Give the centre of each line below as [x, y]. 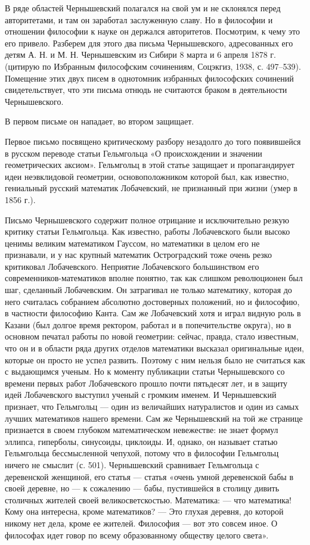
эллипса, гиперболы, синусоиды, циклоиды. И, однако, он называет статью [141, 441]
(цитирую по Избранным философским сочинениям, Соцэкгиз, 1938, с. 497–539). [153, 66]
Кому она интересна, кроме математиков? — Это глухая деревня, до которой [144, 511]
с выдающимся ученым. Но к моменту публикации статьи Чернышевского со [145, 371]
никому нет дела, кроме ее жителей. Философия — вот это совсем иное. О [141, 523]
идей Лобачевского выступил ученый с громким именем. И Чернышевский [141, 395]
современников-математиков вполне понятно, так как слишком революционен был [154, 278]
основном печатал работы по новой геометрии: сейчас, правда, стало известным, [152, 336]
